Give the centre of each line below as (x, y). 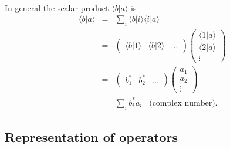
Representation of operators (92, 137)
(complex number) (182, 103)
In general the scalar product (57, 7)
